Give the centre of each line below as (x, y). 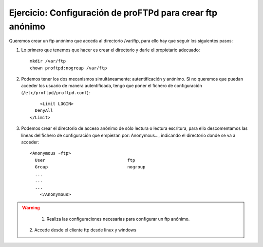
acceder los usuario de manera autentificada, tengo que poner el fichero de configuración (112, 86)
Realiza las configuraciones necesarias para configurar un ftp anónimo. (118, 219)
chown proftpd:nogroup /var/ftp (68, 68)
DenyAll (44, 111)
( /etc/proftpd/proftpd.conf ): (56, 92)
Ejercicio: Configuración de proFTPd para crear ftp (113, 13)
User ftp (85, 160)
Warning (31, 208)
